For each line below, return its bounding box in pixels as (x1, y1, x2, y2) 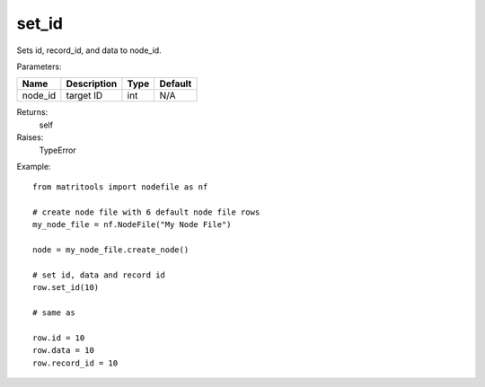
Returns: (16, 107, 48, 118)
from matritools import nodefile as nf (32, 182, 208, 192)
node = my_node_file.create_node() (32, 245, 190, 255)
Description (66, 77, 118, 90)
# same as (32, 308, 75, 318)
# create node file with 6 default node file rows (32, 207, 260, 217)
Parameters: (16, 61, 62, 72)
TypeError (39, 145, 76, 155)
